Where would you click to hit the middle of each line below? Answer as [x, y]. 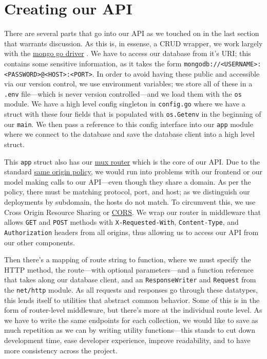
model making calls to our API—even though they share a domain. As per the [128, 181]
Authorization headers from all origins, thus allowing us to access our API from [131, 232]
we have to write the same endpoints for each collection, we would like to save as [131, 320]
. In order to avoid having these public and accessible [176, 73]
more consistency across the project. [61, 350]
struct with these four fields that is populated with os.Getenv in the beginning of [133, 114]
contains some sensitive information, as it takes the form [93, 63]
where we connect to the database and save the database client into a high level [129, 134]
